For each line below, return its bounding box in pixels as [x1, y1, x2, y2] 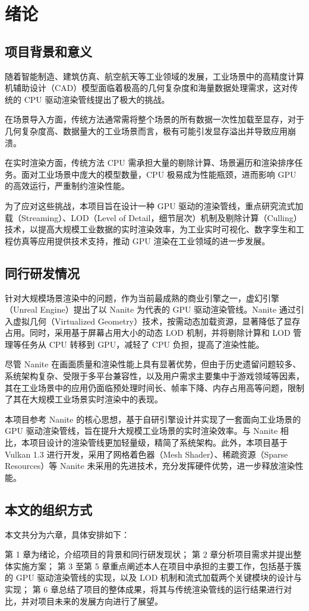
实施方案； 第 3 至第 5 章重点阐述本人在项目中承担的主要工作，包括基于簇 [12, 559, 302, 572]
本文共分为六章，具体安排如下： [5, 528, 130, 540]
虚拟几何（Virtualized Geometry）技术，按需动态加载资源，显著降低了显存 [12, 314, 301, 327]
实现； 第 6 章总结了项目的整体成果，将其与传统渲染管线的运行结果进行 [5, 582, 283, 595]
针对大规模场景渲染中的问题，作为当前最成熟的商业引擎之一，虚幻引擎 [5, 291, 279, 304]
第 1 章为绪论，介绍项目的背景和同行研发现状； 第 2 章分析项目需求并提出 [5, 548, 294, 560]
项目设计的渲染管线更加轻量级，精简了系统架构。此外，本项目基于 [29, 436, 288, 449]
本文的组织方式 [5, 500, 92, 518]
